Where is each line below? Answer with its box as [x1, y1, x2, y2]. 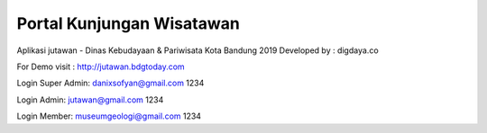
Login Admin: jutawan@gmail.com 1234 [16, 94, 164, 105]
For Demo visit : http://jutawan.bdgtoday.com [16, 61, 185, 72]
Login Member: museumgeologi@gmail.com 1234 [16, 111, 202, 121]
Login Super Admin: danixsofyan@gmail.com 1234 [16, 77, 205, 89]
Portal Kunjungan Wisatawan [16, 13, 241, 33]
